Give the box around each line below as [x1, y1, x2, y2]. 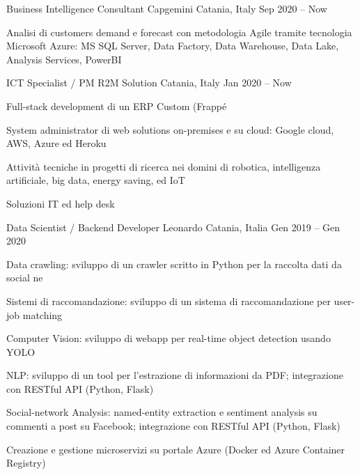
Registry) [6, 455, 46, 470]
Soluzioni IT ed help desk [6, 196, 115, 210]
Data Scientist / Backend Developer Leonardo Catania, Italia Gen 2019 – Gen [6, 219, 341, 234]
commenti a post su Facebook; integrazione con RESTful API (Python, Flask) [6, 419, 341, 433]
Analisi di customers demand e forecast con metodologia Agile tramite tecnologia [6, 24, 352, 39]
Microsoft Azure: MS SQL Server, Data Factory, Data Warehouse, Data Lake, [6, 38, 339, 53]
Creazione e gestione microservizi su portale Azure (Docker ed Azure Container [6, 442, 345, 456]
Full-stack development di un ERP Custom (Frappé [6, 98, 227, 113]
